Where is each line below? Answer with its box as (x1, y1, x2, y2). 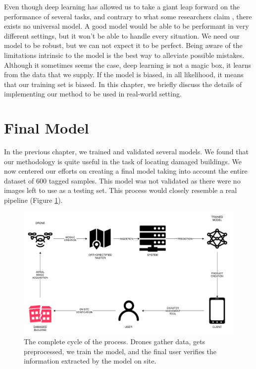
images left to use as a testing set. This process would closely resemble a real (4, 185, 237, 195)
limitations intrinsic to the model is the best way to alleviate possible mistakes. (4, 49, 245, 60)
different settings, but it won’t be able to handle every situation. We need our (4, 30, 240, 41)
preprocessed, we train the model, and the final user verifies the (24, 346, 216, 356)
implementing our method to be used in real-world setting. (4, 89, 182, 99)
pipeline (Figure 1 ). (4, 195, 63, 205)
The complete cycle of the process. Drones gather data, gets (24, 336, 205, 347)
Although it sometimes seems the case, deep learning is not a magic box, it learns (4, 59, 252, 70)
